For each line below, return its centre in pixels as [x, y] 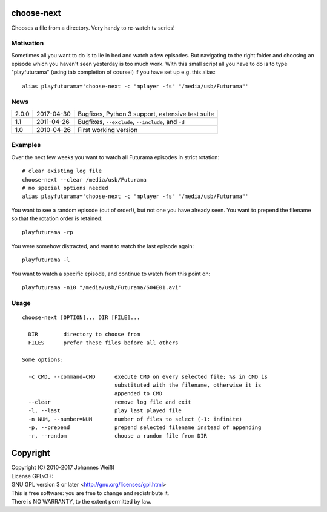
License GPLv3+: [32, 476]
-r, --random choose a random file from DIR [117, 436]
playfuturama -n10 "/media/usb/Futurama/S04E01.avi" [102, 288]
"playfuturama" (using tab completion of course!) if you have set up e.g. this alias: [114, 72]
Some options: [43, 359]
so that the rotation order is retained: [57, 218]
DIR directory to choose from [84, 334]
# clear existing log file [62, 171]
